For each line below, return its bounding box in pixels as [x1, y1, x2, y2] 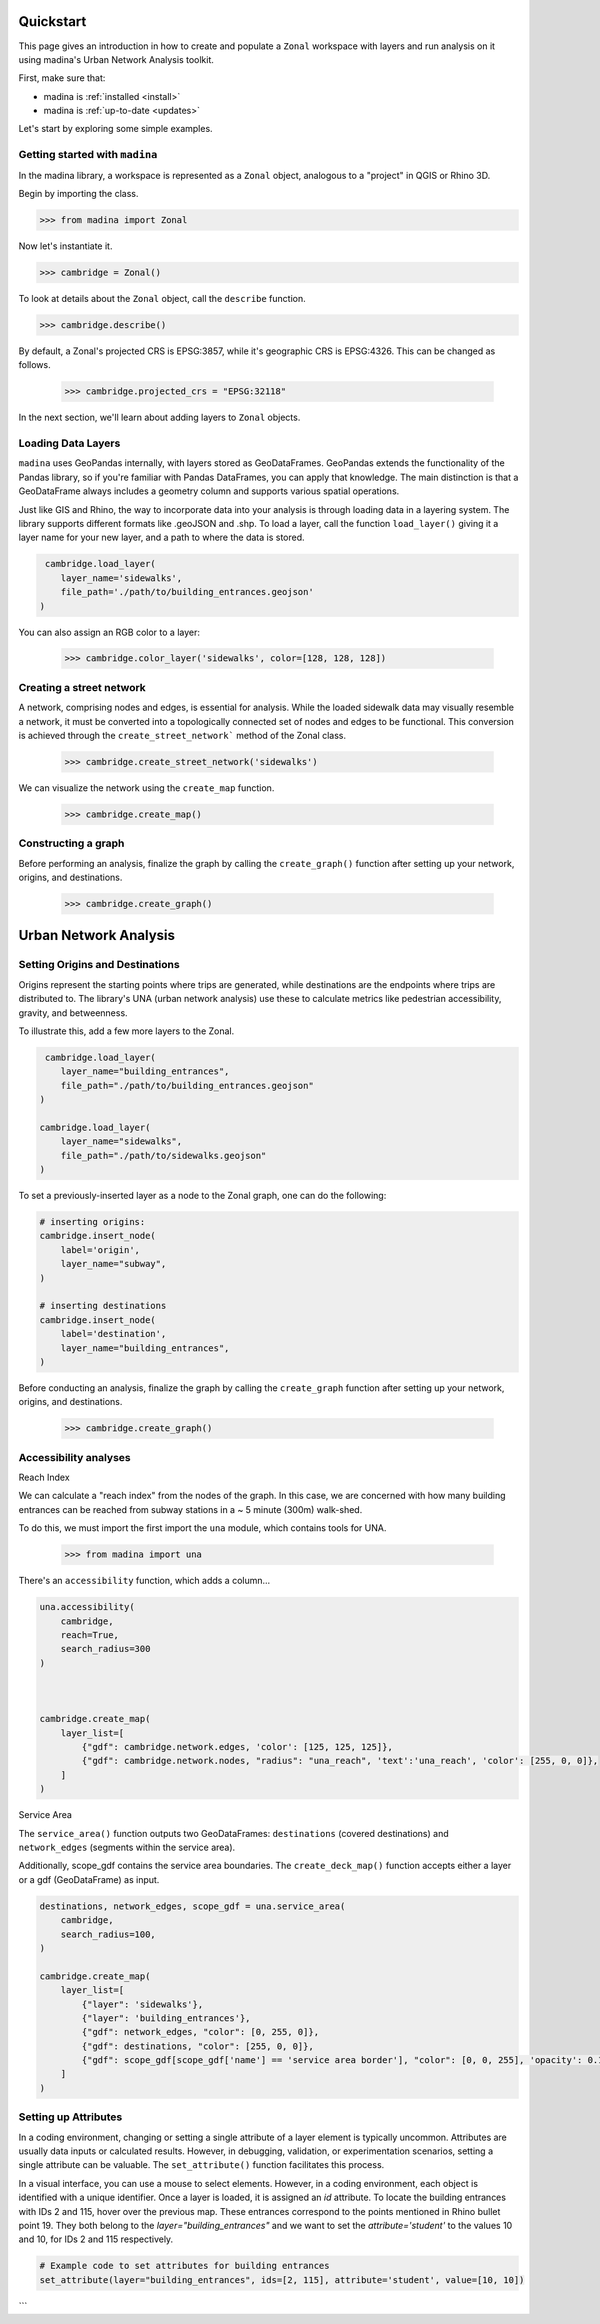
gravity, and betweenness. [18, 1006, 129, 1019]
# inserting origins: [39, 1216, 146, 1228]
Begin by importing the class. [18, 188, 139, 199]
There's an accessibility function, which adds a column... [18, 1575, 271, 1587]
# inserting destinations [39, 1300, 167, 1312]
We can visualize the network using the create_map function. [18, 781, 275, 794]
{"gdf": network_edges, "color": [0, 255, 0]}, [81, 2026, 320, 2038]
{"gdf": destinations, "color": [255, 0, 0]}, [81, 2040, 314, 2052]
